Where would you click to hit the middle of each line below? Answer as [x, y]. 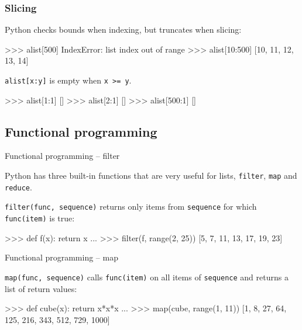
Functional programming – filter [62, 156]
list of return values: [41, 288]
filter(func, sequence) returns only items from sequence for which [131, 206]
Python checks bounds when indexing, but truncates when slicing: [123, 29]
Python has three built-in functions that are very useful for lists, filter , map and [151, 176]
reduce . [18, 187]
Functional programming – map [61, 257]
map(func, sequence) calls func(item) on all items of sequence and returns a [147, 277]
